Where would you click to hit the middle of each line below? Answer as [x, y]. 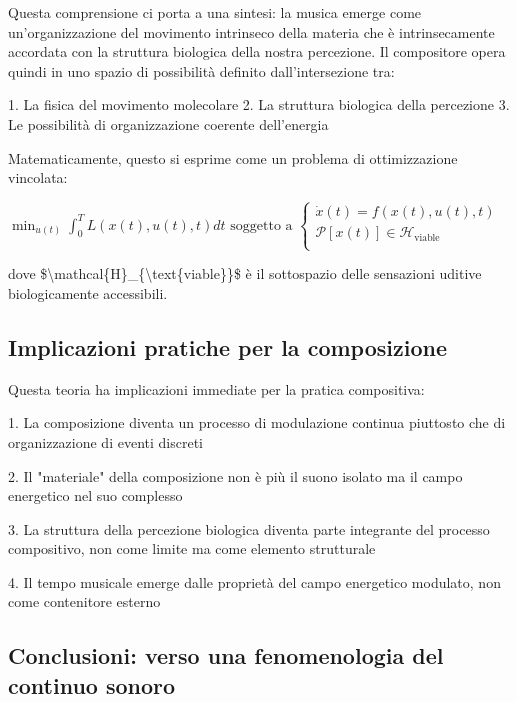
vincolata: [38, 177]
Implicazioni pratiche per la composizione [227, 346]
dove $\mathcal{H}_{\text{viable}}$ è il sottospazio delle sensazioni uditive [245, 273]
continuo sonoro [92, 684]
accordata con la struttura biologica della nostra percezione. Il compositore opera [257, 51]
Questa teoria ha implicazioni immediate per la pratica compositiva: [216, 388]
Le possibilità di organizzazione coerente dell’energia [168, 123]
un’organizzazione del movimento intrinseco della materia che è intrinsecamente [251, 31]
